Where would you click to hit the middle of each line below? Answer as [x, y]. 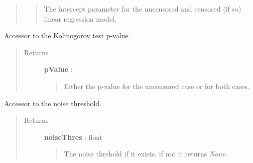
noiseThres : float [73, 137]
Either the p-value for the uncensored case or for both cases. [157, 86]
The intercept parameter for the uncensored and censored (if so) [143, 9]
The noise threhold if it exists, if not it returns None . [146, 154]
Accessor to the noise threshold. [53, 103]
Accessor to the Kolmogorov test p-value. [67, 35]
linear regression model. [80, 18]
